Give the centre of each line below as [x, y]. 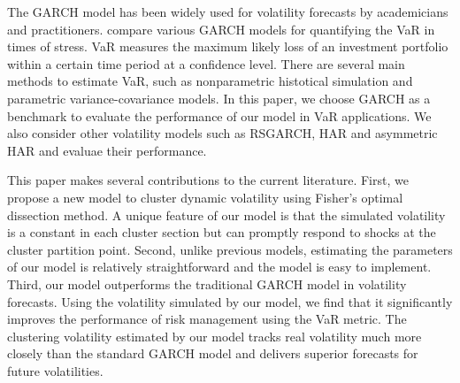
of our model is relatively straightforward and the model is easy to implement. [219, 267]
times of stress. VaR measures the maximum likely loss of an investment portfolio [228, 46]
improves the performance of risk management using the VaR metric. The [207, 319]
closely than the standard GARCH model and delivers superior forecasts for [213, 353]
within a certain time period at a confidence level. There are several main [206, 63]
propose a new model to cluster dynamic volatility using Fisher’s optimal [205, 197]
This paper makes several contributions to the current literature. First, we [208, 180]
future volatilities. [55, 370]
